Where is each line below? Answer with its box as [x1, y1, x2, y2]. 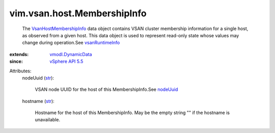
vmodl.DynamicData [49, 51, 92, 57]
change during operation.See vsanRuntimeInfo [22, 40, 120, 46]
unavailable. [35, 117, 61, 123]
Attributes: [9, 68, 32, 74]
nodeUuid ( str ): [22, 74, 54, 81]
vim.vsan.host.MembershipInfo [9, 8, 147, 19]
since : [9, 59, 23, 65]
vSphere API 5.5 [49, 59, 84, 65]
